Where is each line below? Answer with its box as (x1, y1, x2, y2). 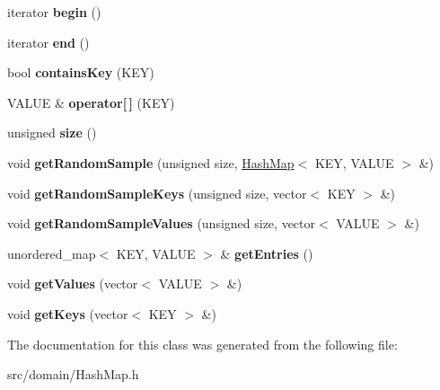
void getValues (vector (7, 274, 138, 293)
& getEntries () (220, 244, 313, 262)
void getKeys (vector (7, 304, 128, 323)
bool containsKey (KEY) (7, 63, 154, 82)
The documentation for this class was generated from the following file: (7, 334, 398, 353)
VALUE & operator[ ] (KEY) (7, 93, 175, 111)
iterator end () (7, 32, 90, 51)
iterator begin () (7, 3, 101, 21)
